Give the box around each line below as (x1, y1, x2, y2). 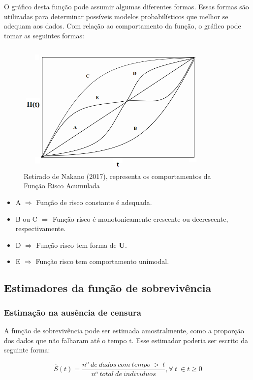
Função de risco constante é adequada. (36, 197, 152, 207)
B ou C (15, 213, 37, 224)
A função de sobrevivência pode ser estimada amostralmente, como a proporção (4, 325, 244, 335)
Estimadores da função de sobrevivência (4, 280, 212, 295)
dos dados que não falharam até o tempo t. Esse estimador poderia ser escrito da (4, 335, 248, 345)
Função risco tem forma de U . (36, 239, 127, 250)
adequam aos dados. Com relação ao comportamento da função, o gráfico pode (4, 21, 241, 31)
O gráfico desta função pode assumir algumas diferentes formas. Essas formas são (4, 1, 249, 11)
